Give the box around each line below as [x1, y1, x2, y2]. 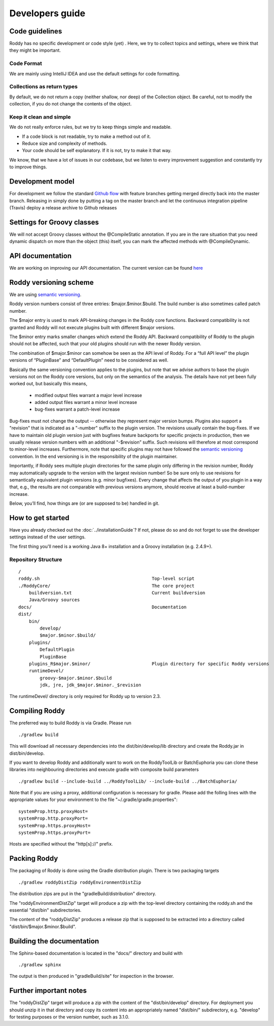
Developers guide [9, 8, 86, 19]
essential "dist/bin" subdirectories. [9, 907, 82, 913]
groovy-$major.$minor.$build [40, 675, 112, 681]
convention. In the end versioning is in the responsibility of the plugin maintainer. [9, 453, 178, 459]
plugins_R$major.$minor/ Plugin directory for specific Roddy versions [28, 661, 269, 667]
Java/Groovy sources [28, 597, 80, 603]
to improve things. [9, 164, 48, 170]
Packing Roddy [9, 854, 58, 863]
